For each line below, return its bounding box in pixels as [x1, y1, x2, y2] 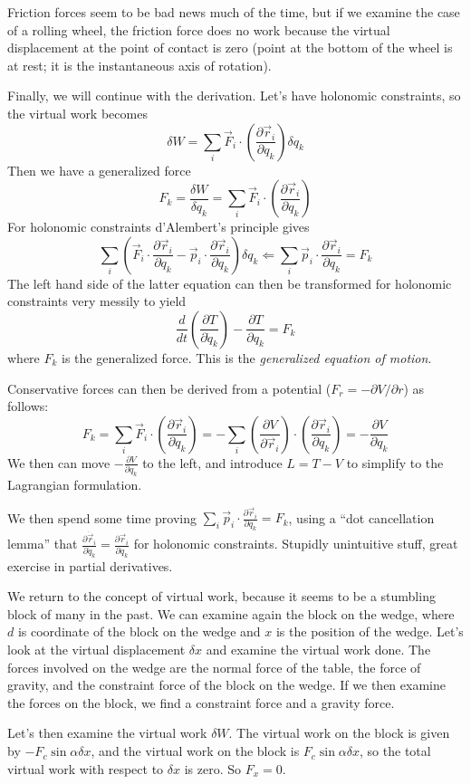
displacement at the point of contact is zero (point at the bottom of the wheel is [7, 38, 453, 57]
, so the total [360, 741, 431, 760]
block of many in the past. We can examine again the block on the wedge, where [7, 604, 455, 623]
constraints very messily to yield [7, 292, 187, 311]
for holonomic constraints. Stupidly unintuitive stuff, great [133, 534, 458, 553]
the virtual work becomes [7, 103, 148, 122]
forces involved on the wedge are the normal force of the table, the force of [7, 657, 421, 676]
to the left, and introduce [142, 453, 283, 472]
